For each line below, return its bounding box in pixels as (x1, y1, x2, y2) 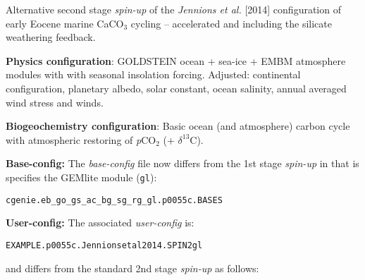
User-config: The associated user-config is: (6, 215, 194, 230)
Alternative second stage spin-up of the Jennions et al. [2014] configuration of (6, 2, 341, 16)
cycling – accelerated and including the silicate (130, 16, 332, 30)
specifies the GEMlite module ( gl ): (6, 169, 157, 184)
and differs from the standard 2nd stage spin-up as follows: (6, 260, 259, 275)
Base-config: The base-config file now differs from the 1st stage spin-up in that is (6, 156, 359, 171)
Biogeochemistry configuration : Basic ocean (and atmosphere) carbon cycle (6, 118, 350, 133)
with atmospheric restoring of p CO (6, 132, 156, 147)
